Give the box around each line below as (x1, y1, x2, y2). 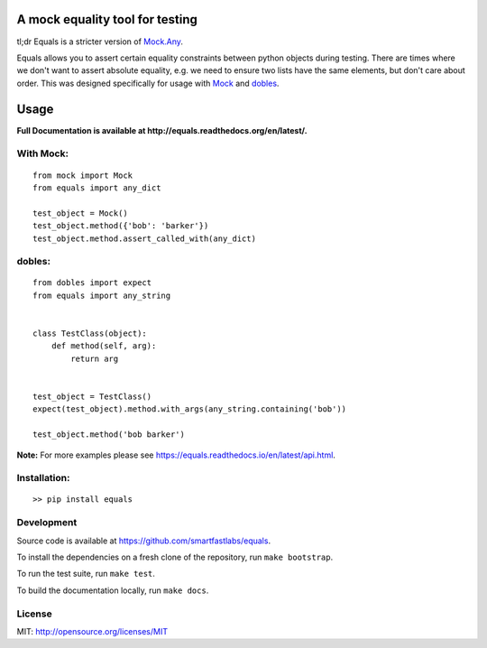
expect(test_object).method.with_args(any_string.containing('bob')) (32, 404, 347, 414)
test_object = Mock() (32, 208, 128, 218)
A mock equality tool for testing (16, 12, 198, 27)
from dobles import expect (32, 278, 152, 288)
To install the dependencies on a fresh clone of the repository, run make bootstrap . (16, 551, 334, 563)
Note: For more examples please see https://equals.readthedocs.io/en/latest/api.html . (16, 449, 335, 460)
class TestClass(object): (32, 329, 148, 338)
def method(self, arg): (51, 341, 157, 351)
